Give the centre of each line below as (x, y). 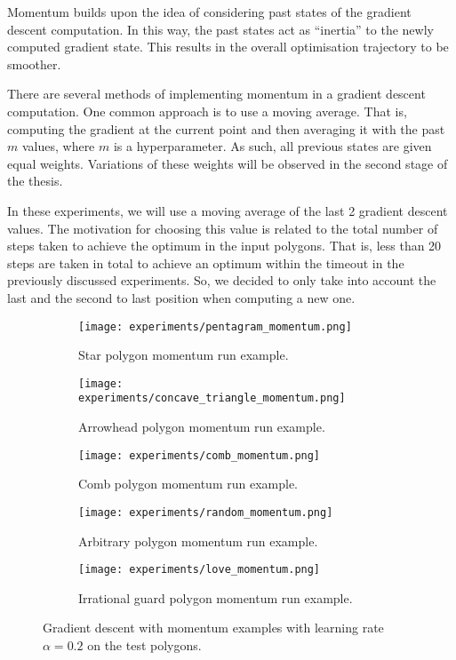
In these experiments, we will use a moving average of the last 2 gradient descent (228, 210)
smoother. (34, 64)
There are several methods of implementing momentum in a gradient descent (216, 94)
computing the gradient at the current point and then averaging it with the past (226, 128)
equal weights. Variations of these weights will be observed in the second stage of (228, 163)
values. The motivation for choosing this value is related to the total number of (223, 228)
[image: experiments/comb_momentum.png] (200, 455)
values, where (58, 146)
